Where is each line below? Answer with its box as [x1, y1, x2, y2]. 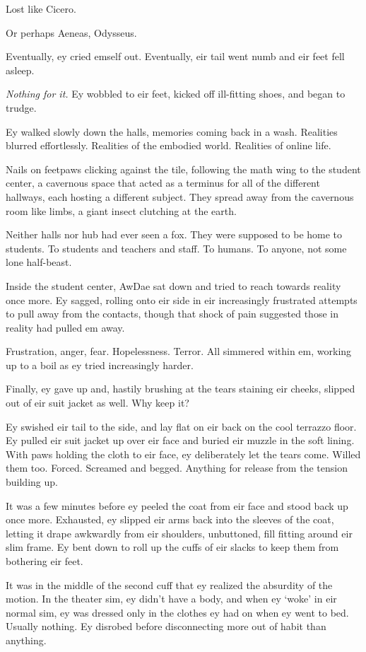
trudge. [6, 100, 37, 115]
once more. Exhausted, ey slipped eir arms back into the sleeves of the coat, [6, 512, 334, 527]
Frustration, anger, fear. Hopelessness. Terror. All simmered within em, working [6, 344, 352, 359]
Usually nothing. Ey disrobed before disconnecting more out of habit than [6, 619, 326, 634]
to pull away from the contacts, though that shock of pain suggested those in [6, 306, 338, 321]
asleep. [6, 62, 35, 77]
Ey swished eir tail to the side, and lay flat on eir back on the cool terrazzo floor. [6, 419, 357, 433]
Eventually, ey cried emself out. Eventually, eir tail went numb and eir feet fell [6, 49, 345, 64]
